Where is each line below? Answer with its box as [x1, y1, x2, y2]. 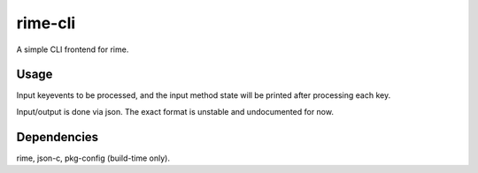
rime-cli [16, 13, 76, 33]
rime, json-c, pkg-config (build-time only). [16, 153, 170, 163]
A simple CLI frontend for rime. [16, 44, 129, 55]
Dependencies [16, 129, 99, 145]
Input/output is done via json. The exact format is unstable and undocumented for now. [16, 106, 334, 117]
